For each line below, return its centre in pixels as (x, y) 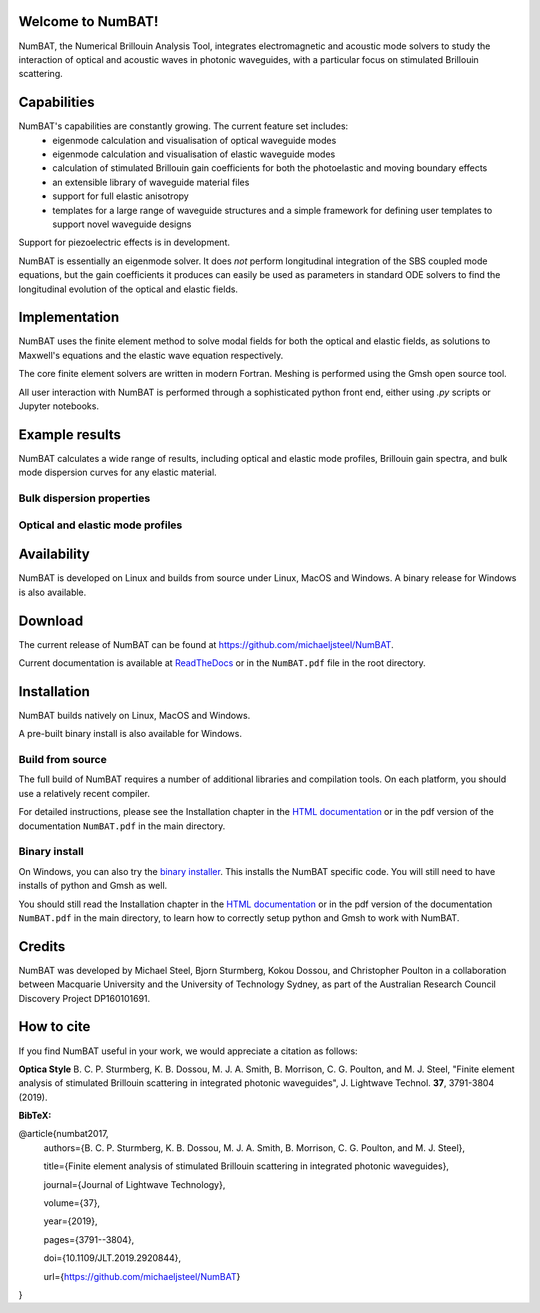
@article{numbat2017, (63, 1134)
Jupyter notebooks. (59, 406)
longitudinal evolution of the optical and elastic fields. (128, 289)
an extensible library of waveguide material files (151, 182)
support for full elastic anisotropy (120, 196)
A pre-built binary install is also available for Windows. (130, 734)
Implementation (69, 317)
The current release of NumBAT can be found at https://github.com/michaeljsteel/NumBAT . (206, 644)
